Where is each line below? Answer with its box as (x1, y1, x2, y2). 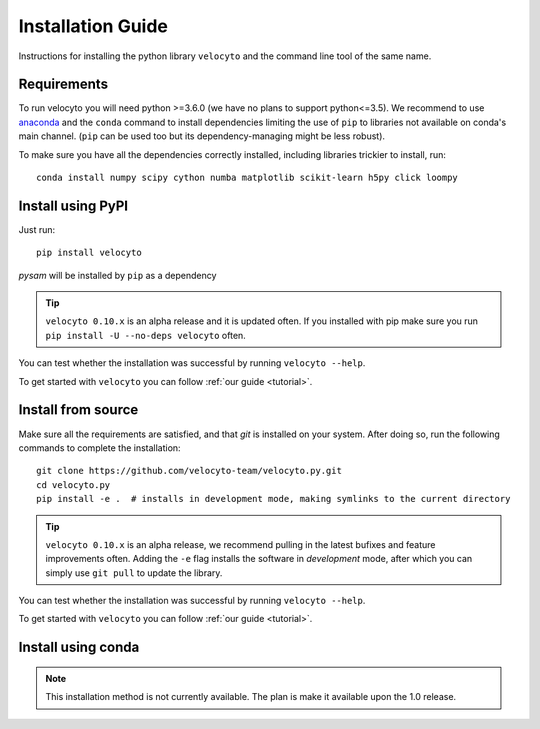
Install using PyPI (18, 197, 129, 214)
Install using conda (18, 639, 140, 656)
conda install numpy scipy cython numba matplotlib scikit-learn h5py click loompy (36, 172, 459, 184)
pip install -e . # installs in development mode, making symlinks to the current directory (36, 493, 511, 505)
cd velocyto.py (36, 479, 111, 490)
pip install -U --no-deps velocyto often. (45, 329, 247, 341)
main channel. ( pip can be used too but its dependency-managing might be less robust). (18, 130, 385, 142)
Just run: (18, 223, 56, 235)
